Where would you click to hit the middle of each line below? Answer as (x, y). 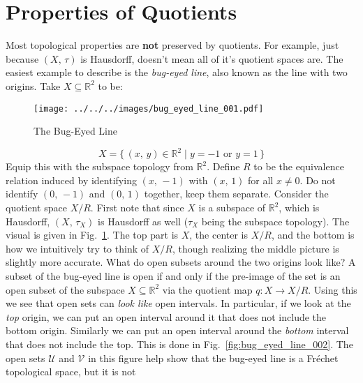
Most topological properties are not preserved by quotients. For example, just (172, 45)
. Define (223, 166)
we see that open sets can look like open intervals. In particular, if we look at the (178, 303)
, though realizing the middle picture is (255, 248)
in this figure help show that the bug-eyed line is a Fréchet (213, 358)
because (22, 58)
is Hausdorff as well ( (143, 221)
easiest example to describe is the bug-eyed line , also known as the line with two (177, 72)
